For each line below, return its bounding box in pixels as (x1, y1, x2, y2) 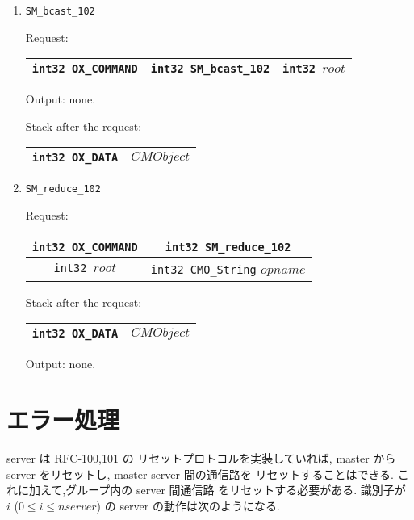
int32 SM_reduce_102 (165, 240, 291, 254)
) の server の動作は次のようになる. (96, 497, 280, 514)
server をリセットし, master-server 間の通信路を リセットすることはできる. (6, 465, 394, 482)
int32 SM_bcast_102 (150, 62, 270, 76)
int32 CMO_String (150, 262, 257, 276)
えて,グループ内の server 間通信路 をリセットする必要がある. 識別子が (40, 481, 406, 498)
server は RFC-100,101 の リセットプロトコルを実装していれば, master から (6, 450, 396, 466)
